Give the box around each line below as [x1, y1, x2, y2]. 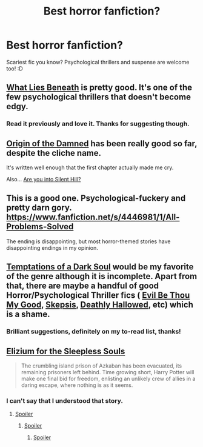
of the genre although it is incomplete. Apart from [6, 271, 198, 281]
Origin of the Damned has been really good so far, [6, 138, 198, 149]
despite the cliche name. [6, 147, 102, 158]
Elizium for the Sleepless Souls [6, 346, 125, 356]
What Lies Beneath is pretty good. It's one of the [6, 82, 193, 93]
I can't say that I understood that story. [6, 396, 123, 405]
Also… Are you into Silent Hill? [6, 176, 81, 183]
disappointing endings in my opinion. [6, 244, 98, 251]
